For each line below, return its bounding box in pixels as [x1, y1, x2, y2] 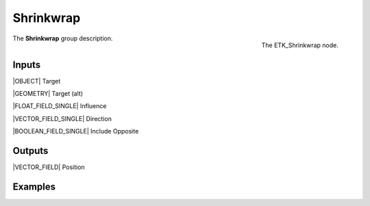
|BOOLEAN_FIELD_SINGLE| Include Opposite [12, 127, 139, 136]
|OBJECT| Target [12, 77, 61, 85]
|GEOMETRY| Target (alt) [12, 90, 84, 98]
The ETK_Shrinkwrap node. [261, 41, 338, 49]
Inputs [12, 59, 41, 70]
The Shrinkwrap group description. [12, 34, 113, 42]
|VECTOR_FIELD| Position [12, 163, 85, 171]
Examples [12, 181, 56, 192]
